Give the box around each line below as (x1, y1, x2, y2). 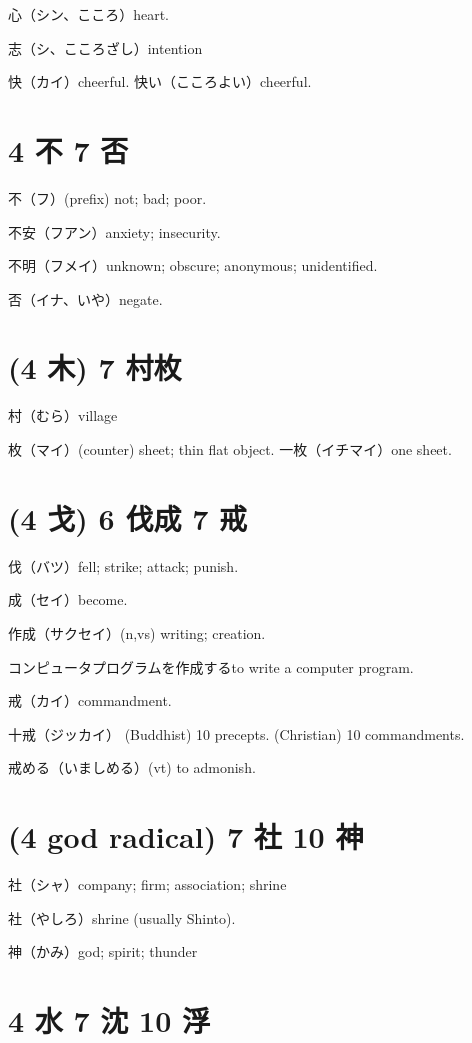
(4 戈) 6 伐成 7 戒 (8, 497, 247, 538)
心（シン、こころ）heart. (8, 4, 169, 24)
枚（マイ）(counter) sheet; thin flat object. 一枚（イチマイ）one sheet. (8, 439, 452, 459)
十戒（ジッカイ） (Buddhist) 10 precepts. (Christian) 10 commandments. (8, 723, 465, 744)
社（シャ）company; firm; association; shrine (8, 874, 287, 894)
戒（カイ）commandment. (8, 690, 172, 711)
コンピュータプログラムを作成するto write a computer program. (8, 656, 414, 677)
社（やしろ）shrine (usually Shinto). (8, 907, 236, 928)
